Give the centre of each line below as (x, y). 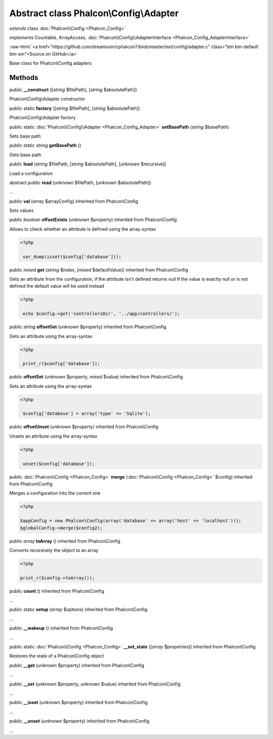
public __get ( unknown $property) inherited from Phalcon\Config (77, 665)
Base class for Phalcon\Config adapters (51, 63)
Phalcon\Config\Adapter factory (42, 118)
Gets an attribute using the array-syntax (51, 336)
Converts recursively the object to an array (54, 550)
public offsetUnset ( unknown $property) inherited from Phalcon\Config (84, 427)
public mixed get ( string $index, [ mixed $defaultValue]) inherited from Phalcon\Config (99, 270)
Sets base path (25, 136)
